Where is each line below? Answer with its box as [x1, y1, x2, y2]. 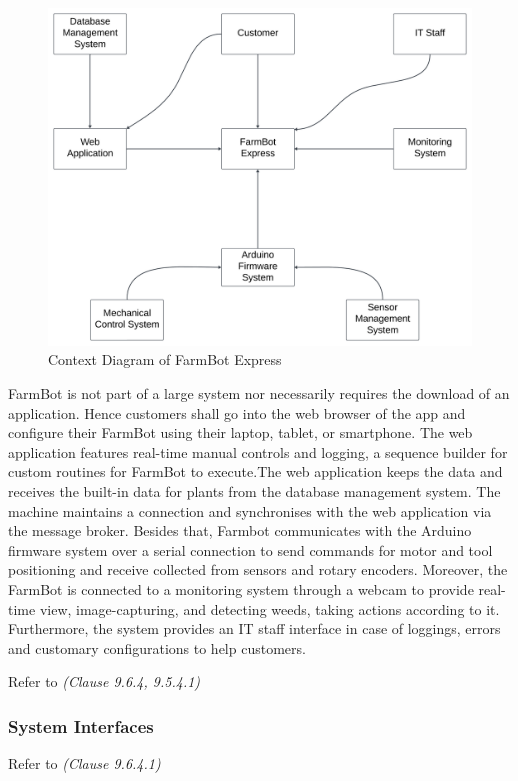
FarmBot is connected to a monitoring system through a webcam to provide [8, 579, 474, 599]
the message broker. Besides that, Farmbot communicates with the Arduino [8, 520, 472, 541]
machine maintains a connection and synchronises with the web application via [8, 500, 492, 521]
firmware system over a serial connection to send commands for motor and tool [8, 539, 493, 560]
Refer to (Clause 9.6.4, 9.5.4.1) [8, 671, 201, 692]
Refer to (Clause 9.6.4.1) [8, 753, 161, 774]
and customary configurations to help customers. [8, 637, 306, 658]
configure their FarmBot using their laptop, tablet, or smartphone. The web [8, 422, 473, 443]
